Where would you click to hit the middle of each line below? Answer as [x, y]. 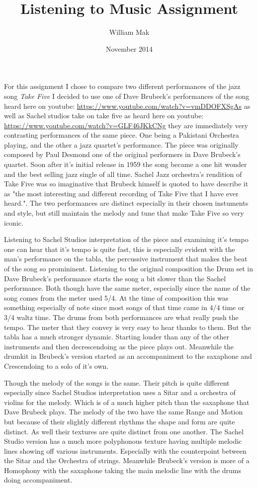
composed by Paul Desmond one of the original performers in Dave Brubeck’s [122, 154]
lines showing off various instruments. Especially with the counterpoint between [125, 450]
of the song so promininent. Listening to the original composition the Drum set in [129, 268]
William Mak [129, 32]
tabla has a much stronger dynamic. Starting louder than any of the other [117, 337]
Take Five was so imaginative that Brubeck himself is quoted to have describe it [126, 184]
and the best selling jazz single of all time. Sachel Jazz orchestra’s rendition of [123, 174]
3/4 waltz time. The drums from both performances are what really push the [121, 317]
